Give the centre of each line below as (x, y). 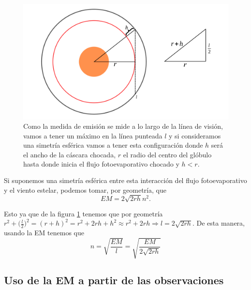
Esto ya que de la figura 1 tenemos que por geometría (83, 213)
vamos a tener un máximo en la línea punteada (93, 135)
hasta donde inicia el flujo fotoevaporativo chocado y (101, 164)
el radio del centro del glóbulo (167, 154)
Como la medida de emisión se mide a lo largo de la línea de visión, (123, 126)
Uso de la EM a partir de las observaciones (114, 280)
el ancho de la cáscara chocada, (70, 154)
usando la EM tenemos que (44, 233)
